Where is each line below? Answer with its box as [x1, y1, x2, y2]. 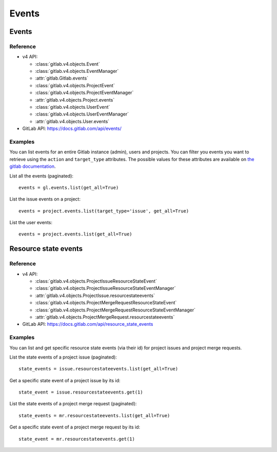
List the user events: [9, 220, 52, 226]
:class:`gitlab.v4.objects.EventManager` [35, 68, 119, 74]
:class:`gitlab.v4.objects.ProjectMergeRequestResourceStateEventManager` [35, 307, 196, 313]
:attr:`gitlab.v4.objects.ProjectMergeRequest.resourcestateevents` [35, 313, 175, 320]
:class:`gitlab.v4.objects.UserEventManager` [35, 111, 129, 117]
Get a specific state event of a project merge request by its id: [9, 424, 141, 430]
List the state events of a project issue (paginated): [9, 354, 117, 360]
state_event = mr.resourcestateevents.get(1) [18, 436, 135, 442]
